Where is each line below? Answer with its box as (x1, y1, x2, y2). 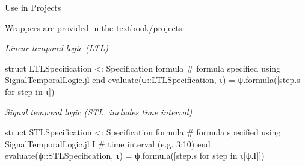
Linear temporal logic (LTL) (5, 41, 108, 54)
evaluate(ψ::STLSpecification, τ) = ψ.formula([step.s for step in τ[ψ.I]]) (5, 149, 265, 162)
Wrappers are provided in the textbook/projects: (5, 21, 185, 34)
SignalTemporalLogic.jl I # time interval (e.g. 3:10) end (5, 137, 211, 150)
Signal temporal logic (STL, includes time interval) (5, 105, 193, 118)
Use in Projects (5, 1, 61, 13)
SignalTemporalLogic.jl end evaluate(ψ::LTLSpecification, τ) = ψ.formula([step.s (5, 73, 300, 86)
